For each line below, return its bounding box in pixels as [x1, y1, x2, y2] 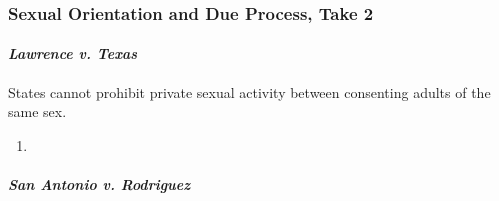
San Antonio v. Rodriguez [8, 174, 191, 195]
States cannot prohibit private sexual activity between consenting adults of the [8, 81, 491, 102]
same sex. [8, 101, 67, 122]
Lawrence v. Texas [8, 43, 138, 64]
